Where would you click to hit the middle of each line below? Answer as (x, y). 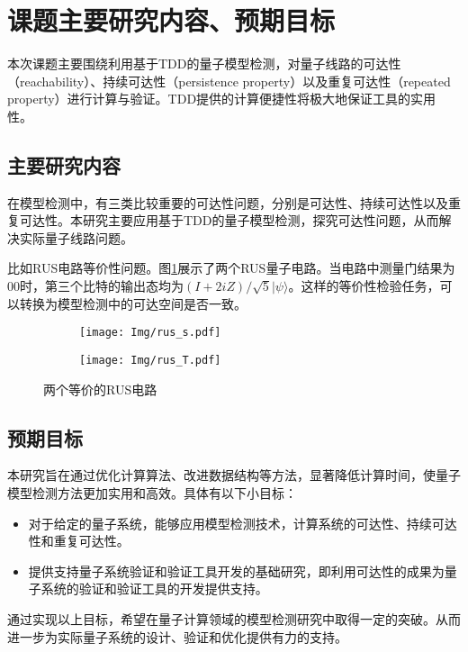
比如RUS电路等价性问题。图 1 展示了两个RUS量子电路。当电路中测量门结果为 (231, 268)
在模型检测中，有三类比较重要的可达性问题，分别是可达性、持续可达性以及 (228, 202)
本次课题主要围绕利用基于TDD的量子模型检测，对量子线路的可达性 (204, 63)
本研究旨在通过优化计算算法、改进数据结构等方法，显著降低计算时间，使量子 (234, 475)
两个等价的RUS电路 (100, 389)
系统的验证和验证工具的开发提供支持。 (154, 589)
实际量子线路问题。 (76, 237)
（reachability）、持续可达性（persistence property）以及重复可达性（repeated (229, 81)
